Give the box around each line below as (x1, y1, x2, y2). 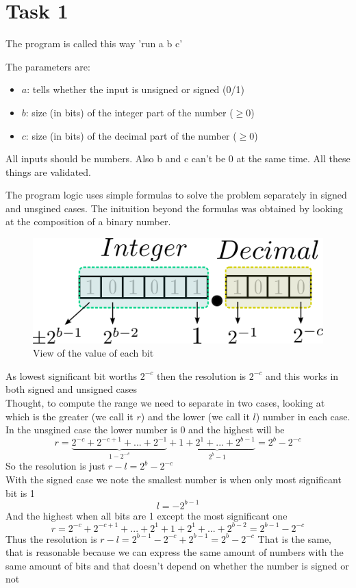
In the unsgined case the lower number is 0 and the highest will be (5, 422, 285, 437)
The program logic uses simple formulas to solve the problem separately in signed (5, 188, 347, 202)
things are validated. (5, 164, 91, 179)
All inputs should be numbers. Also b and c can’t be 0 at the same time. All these (5, 151, 351, 166)
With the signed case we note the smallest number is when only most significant (5, 472, 342, 486)
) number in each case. (255, 409, 351, 423)
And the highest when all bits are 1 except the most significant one (5, 508, 288, 522)
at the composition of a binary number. (5, 214, 171, 229)
